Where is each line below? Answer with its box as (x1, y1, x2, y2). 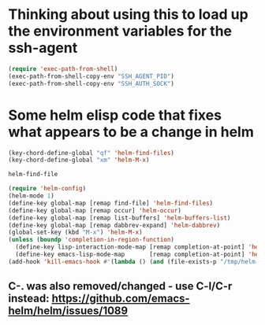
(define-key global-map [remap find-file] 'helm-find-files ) (8, 199, 214, 207)
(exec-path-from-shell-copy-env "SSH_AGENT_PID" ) (8, 72, 175, 80)
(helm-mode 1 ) (8, 192, 55, 200)
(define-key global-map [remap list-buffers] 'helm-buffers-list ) (8, 214, 231, 222)
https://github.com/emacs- (51, 292, 191, 305)
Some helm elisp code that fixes (8, 106, 222, 124)
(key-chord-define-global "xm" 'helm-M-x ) (8, 156, 150, 164)
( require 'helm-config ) (8, 185, 87, 193)
